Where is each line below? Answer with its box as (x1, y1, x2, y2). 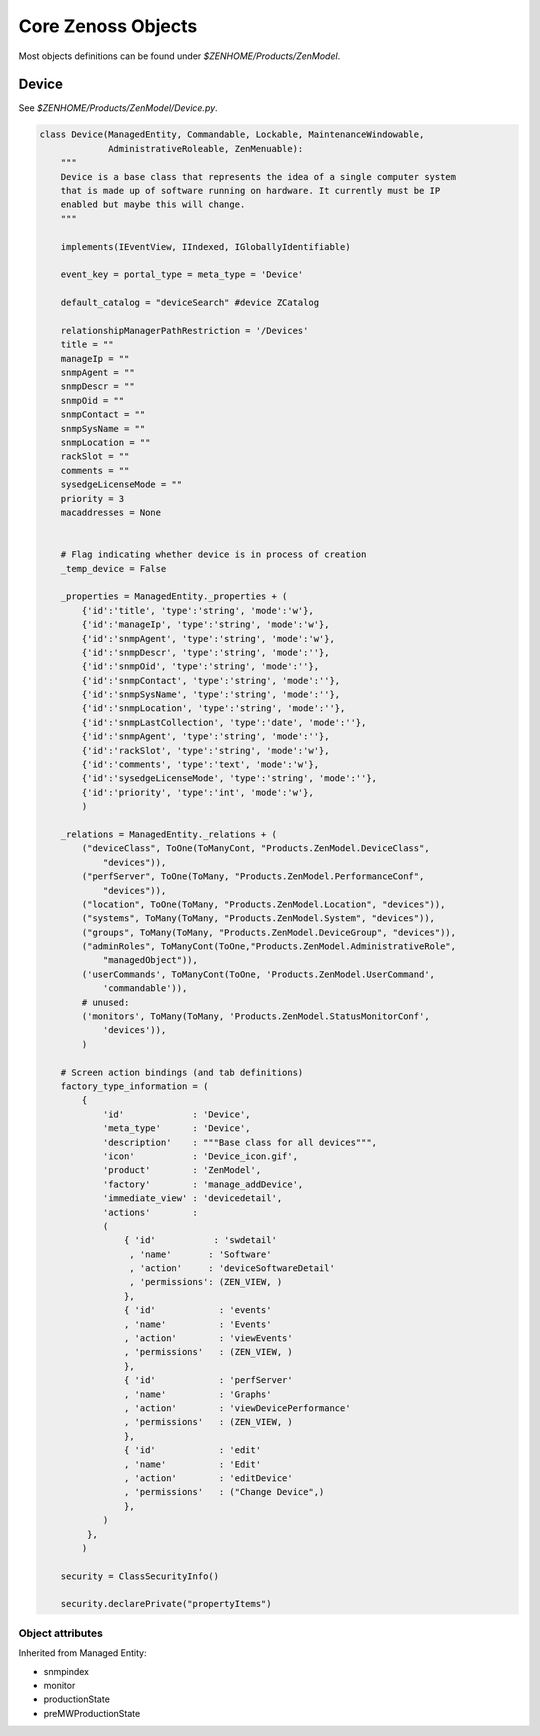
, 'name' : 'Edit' (123, 1458, 262, 1470)
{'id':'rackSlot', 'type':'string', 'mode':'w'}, (81, 745, 330, 756)
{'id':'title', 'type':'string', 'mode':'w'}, (81, 605, 314, 616)
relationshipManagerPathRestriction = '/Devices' (60, 325, 309, 336)
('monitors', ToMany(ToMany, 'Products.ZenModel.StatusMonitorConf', (81, 1011, 430, 1022)
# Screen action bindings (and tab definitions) (60, 1066, 304, 1078)
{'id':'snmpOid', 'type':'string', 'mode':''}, (81, 661, 320, 672)
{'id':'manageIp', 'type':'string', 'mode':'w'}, (81, 619, 330, 630)
